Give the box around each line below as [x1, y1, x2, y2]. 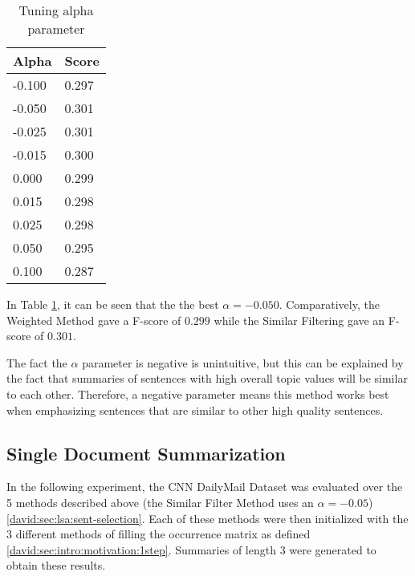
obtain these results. [6, 557, 106, 574]
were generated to [289, 541, 376, 558]
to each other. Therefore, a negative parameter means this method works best [6, 385, 389, 402]
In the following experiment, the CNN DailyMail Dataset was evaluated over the [6, 478, 403, 495]
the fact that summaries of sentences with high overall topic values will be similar [6, 370, 408, 387]
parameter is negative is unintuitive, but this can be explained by [82, 354, 404, 371]
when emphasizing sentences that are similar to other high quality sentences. [6, 401, 384, 418]
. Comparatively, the [279, 296, 380, 312]
